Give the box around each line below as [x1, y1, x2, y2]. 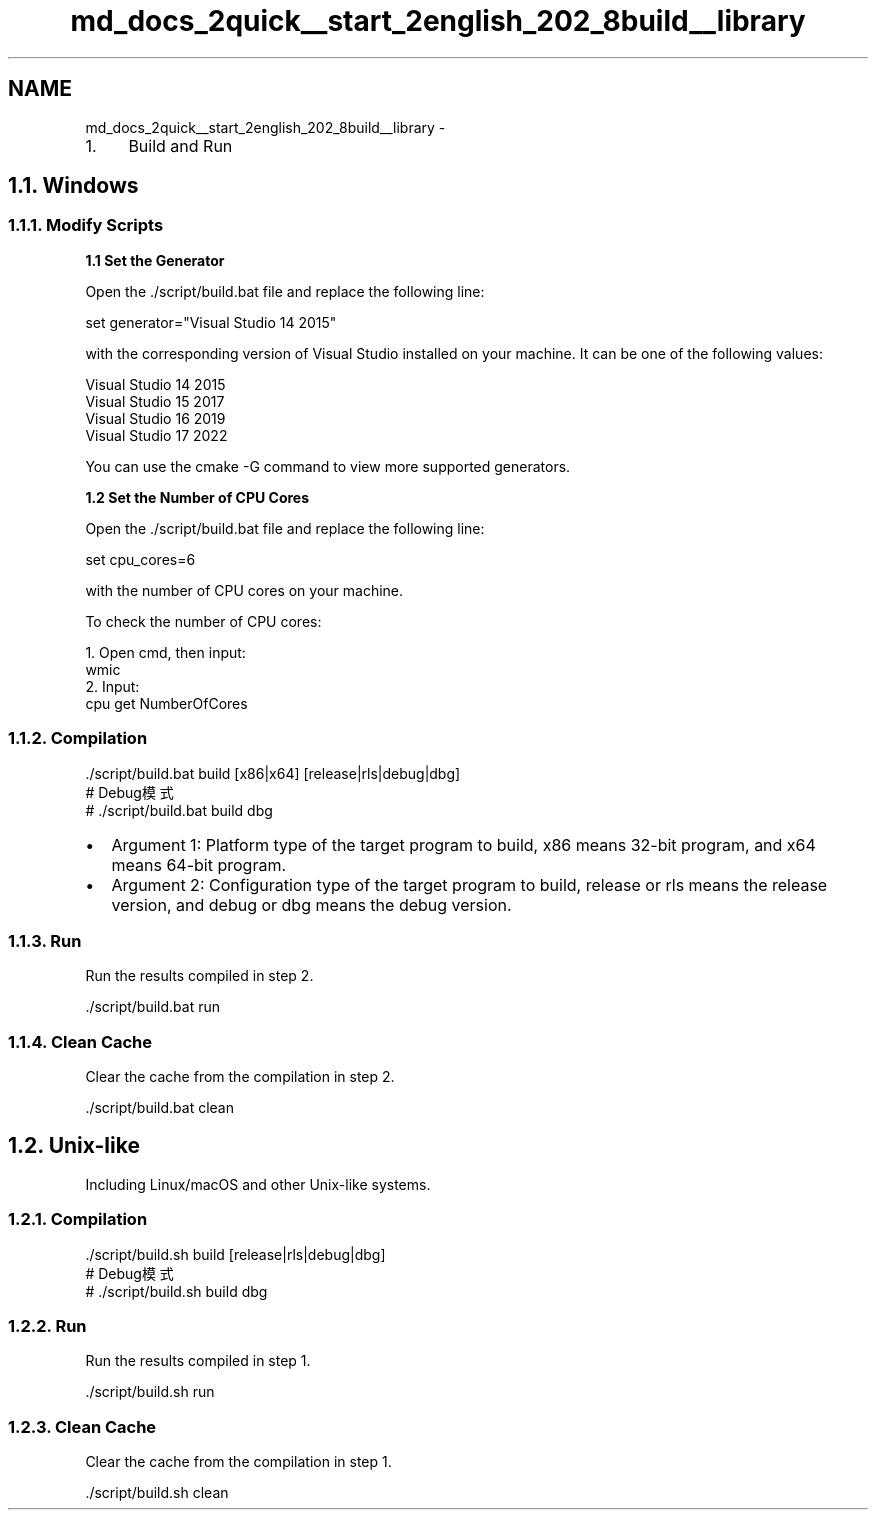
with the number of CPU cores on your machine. [85, 581, 404, 599]
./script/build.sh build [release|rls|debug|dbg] [85, 1245, 386, 1263]
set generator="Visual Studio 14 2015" [85, 313, 337, 331]
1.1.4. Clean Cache [8, 1031, 153, 1052]
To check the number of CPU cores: [85, 612, 322, 630]
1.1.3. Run [8, 930, 82, 951]
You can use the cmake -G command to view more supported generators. [85, 457, 571, 475]
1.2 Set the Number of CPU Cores [85, 488, 310, 506]
